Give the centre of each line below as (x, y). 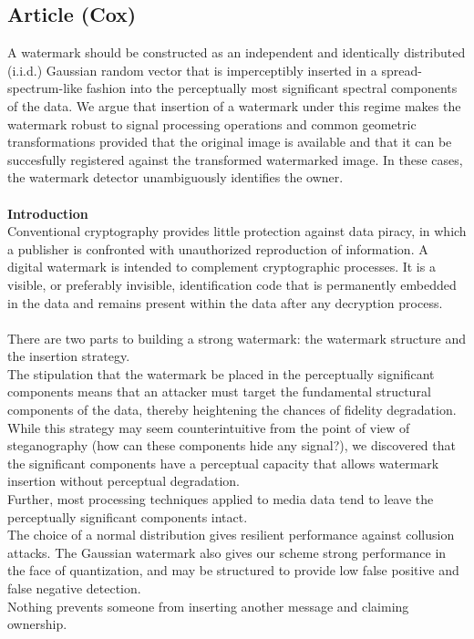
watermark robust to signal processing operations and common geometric (212, 124)
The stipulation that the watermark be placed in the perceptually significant (221, 373)
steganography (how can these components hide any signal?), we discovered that (232, 445)
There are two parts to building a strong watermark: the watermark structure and (237, 338)
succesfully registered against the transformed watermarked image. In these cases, (235, 159)
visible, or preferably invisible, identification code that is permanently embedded (232, 284)
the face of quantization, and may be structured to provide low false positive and (233, 570)
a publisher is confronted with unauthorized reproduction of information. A (218, 248)
